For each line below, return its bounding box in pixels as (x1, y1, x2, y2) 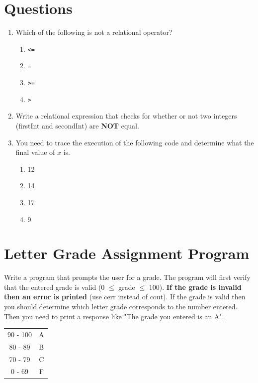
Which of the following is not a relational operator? (15, 27, 172, 37)
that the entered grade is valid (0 (4, 281, 105, 292)
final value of (15, 147, 55, 157)
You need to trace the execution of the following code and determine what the (15, 137, 254, 147)
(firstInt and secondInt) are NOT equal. (15, 120, 139, 130)
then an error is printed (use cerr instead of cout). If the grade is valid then (4, 291, 246, 302)
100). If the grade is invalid (149, 281, 242, 292)
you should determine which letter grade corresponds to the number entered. (4, 301, 238, 311)
